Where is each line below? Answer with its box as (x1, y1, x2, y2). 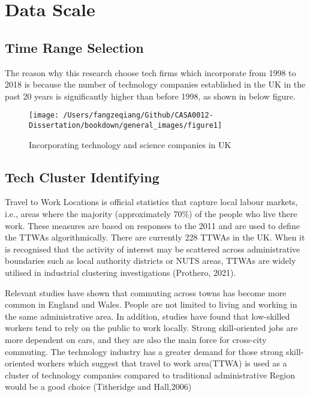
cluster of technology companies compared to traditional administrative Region (5, 368, 295, 381)
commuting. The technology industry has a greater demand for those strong (5, 345, 284, 357)
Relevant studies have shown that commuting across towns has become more (5, 286, 287, 299)
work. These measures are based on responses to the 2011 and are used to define (5, 219, 300, 231)
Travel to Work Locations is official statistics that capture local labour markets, (5, 196, 298, 208)
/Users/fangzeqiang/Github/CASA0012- (63, 111, 213, 120)
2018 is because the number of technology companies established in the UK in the (5, 78, 306, 91)
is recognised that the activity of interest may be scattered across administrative (5, 242, 300, 255)
